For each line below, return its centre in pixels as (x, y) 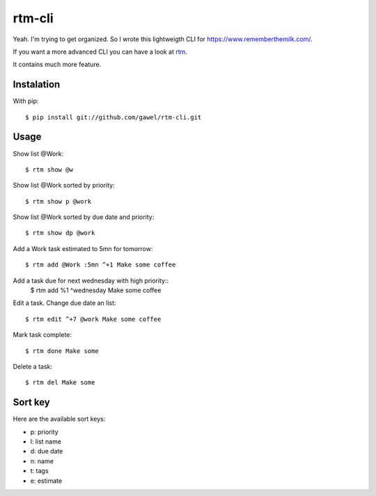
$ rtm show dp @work (60, 233)
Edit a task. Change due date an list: (64, 303)
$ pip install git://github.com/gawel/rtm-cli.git (113, 117)
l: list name (46, 442)
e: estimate (46, 481)
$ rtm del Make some (60, 383)
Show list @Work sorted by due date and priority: (84, 217)
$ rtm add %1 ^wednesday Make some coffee (96, 290)
